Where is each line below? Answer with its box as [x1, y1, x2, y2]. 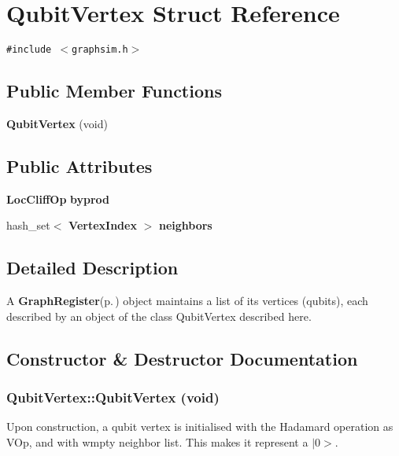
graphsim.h [72, 44, 128, 56]
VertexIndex [68, 217, 137, 234]
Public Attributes [6, 153, 153, 178]
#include [6, 44, 52, 56]
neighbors [158, 217, 212, 234]
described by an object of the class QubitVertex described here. [6, 307, 312, 324]
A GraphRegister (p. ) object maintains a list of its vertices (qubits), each [6, 292, 368, 309]
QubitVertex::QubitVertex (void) [6, 388, 220, 407]
